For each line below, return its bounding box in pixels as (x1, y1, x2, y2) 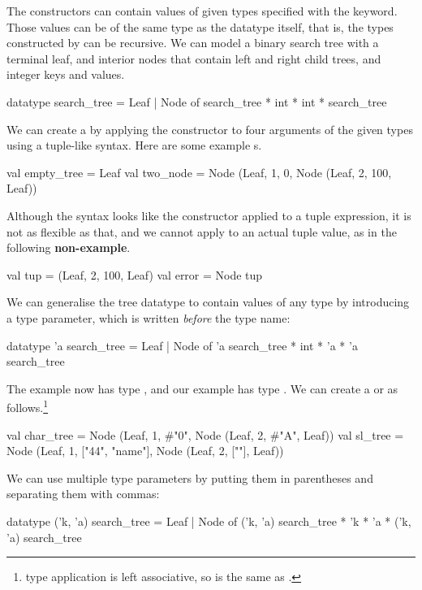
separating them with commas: (6, 485, 160, 502)
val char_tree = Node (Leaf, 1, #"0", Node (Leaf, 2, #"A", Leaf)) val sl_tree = (6, 426, 404, 443)
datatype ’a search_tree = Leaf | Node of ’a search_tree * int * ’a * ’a (6, 336, 358, 354)
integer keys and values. (6, 66, 125, 83)
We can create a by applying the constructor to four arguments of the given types (6, 120, 413, 137)
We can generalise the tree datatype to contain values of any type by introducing (6, 293, 410, 310)
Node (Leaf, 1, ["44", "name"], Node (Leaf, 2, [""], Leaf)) (6, 442, 284, 459)
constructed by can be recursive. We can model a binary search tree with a (6, 34, 379, 51)
